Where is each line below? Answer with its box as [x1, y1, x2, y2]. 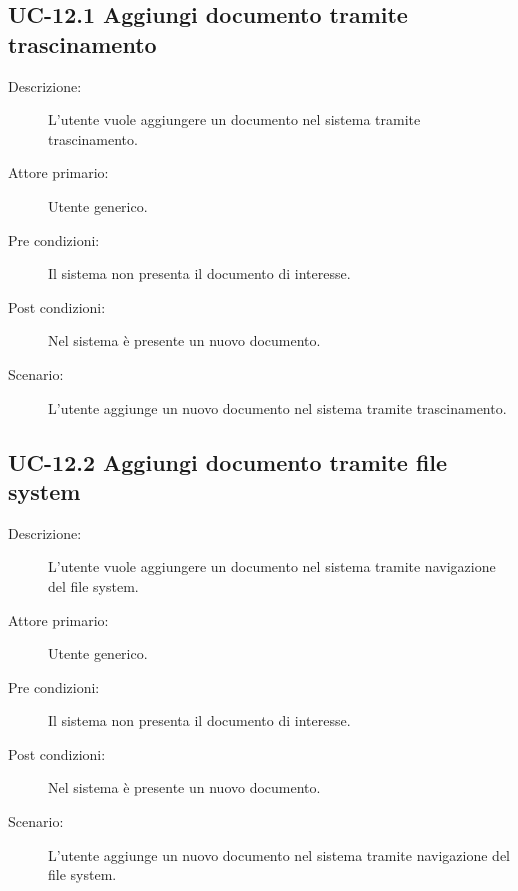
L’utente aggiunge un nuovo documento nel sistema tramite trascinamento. [48, 397, 507, 418]
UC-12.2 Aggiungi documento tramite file [8, 446, 448, 477]
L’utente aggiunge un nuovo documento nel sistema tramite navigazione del [48, 844, 510, 865]
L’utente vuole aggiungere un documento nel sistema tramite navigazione [48, 556, 496, 577]
